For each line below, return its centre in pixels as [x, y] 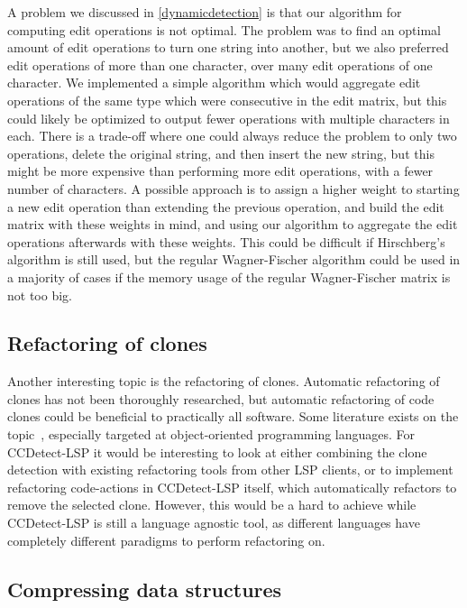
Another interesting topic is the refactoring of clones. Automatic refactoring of [224, 381]
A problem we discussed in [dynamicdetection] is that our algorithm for [205, 12]
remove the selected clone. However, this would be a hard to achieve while [212, 505]
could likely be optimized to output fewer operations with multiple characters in [229, 118]
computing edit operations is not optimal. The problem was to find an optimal [224, 29]
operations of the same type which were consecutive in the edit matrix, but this [227, 100]
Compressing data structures [145, 589]
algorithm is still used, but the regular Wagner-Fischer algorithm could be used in [234, 259]
